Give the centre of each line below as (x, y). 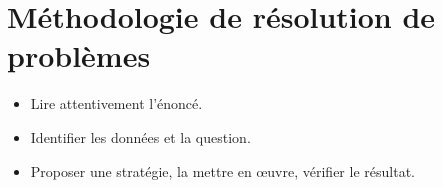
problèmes (79, 55)
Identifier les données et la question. (140, 136)
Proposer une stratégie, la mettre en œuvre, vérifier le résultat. (222, 170)
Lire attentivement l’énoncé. (116, 103)
